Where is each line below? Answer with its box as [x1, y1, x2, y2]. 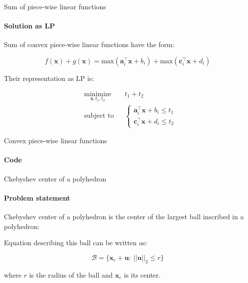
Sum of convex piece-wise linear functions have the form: [4, 39, 175, 50]
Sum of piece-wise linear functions [4, 1, 106, 11]
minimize [84, 90, 111, 98]
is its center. [124, 269, 161, 280]
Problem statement [4, 192, 70, 203]
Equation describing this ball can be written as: [4, 237, 147, 248]
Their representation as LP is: [4, 73, 94, 83]
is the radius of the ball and [29, 269, 113, 280]
